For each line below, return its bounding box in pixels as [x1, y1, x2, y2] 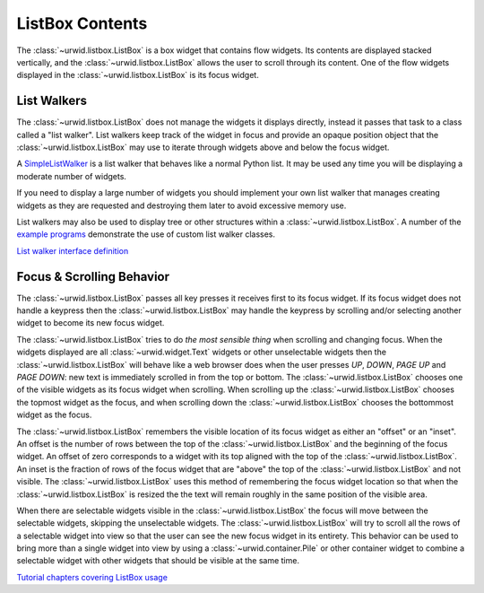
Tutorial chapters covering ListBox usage [16, 571, 168, 582]
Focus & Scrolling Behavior [16, 269, 170, 284]
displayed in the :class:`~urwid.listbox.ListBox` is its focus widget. [16, 70, 259, 81]
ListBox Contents [16, 13, 148, 33]
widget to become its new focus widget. [16, 318, 165, 328]
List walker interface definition [16, 245, 129, 256]
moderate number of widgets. [16, 170, 127, 181]
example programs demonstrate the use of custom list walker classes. [16, 229, 276, 240]
